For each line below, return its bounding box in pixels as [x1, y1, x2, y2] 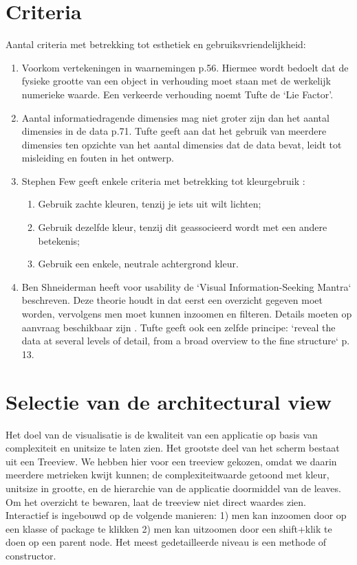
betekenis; [38, 233, 80, 247]
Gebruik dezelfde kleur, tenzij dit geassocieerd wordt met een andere [38, 220, 327, 234]
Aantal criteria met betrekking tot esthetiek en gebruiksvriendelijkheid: [6, 37, 306, 52]
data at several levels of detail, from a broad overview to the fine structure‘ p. [21, 333, 350, 348]
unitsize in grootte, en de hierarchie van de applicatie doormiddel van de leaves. [6, 480, 341, 495]
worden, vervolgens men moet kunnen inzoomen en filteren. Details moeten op [21, 307, 352, 321]
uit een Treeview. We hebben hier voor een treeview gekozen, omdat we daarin [6, 454, 337, 468]
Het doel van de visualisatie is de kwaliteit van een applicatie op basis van [6, 427, 318, 441]
